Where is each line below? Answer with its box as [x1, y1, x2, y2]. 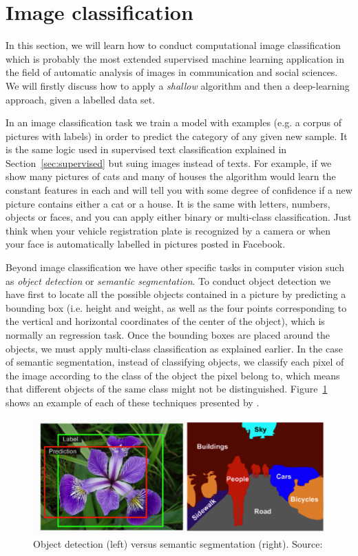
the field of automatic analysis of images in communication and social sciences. [6, 65, 338, 79]
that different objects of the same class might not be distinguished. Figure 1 [6, 381, 328, 396]
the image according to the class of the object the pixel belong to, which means [6, 368, 340, 382]
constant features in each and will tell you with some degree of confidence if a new [6, 183, 352, 197]
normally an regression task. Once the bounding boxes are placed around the [6, 328, 330, 341]
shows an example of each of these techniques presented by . [6, 395, 260, 409]
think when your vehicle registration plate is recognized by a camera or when [6, 223, 331, 237]
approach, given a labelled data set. [6, 92, 156, 106]
